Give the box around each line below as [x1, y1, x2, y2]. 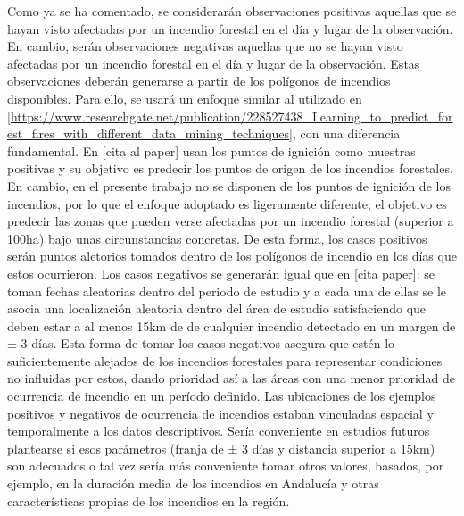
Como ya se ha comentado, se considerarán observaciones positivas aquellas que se [7, 2, 457, 20]
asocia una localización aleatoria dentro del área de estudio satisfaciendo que [7, 299, 427, 318]
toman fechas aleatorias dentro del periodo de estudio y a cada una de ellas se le [7, 281, 447, 300]
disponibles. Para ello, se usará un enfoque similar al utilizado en [7, 88, 362, 107]
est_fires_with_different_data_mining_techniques [7, 124, 290, 143]
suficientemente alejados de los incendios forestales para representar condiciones [7, 351, 443, 370]
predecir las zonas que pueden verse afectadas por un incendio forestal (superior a [7, 212, 454, 230]
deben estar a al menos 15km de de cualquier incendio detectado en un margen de [7, 316, 456, 335]
